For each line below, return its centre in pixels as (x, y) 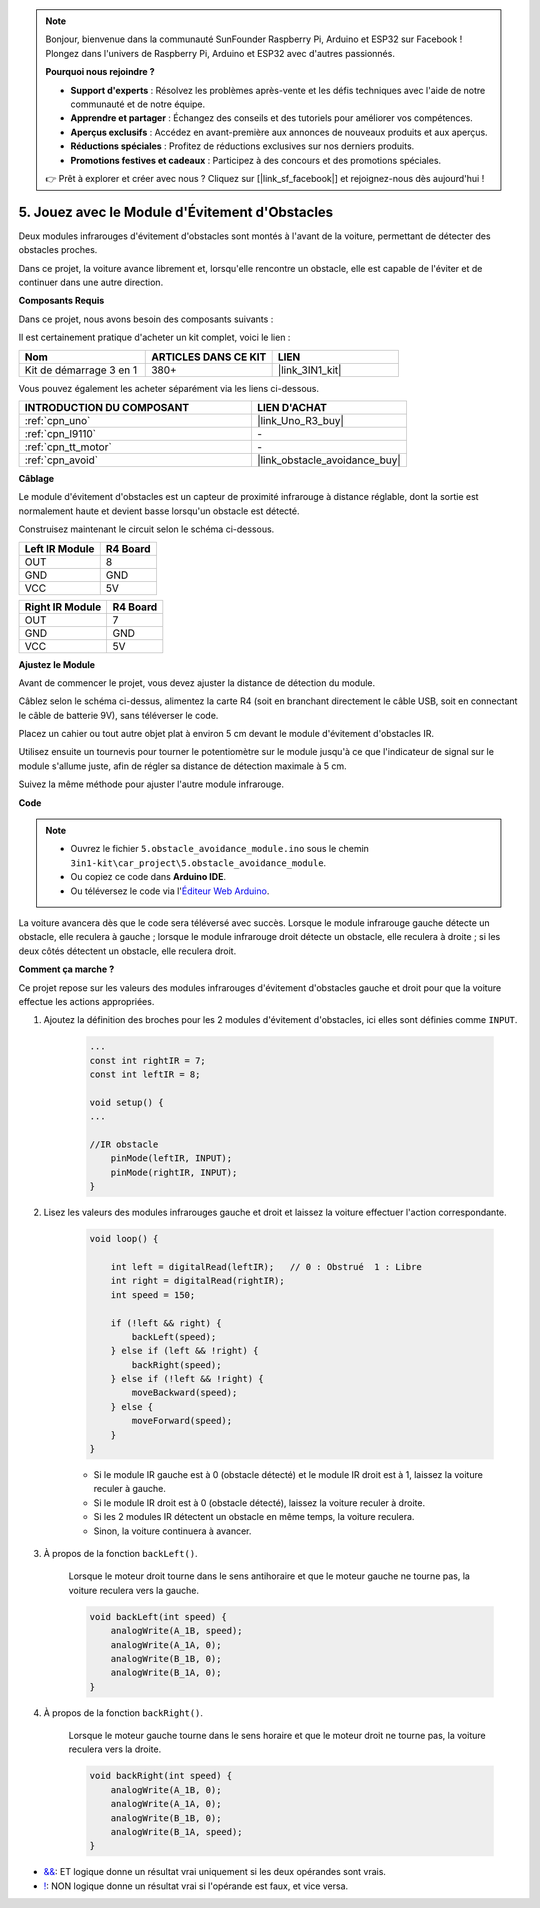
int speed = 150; (153, 1294)
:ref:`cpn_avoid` (61, 460)
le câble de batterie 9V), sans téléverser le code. (118, 715)
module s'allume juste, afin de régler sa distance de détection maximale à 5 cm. (182, 766)
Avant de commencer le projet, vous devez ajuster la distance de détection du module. (197, 682)
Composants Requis (61, 301)
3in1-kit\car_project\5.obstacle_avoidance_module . (198, 862)
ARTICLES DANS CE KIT (209, 357)
